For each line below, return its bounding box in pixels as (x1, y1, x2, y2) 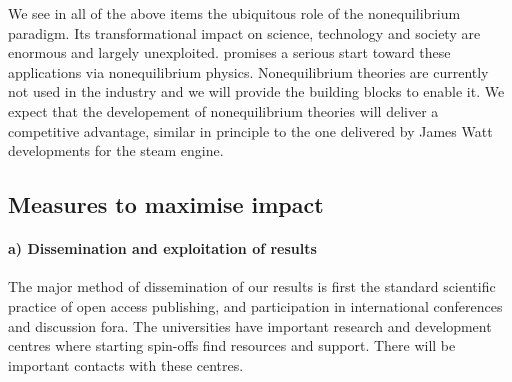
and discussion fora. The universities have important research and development (8, 315, 492, 336)
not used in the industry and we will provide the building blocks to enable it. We (8, 81, 505, 102)
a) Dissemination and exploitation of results (8, 238, 317, 259)
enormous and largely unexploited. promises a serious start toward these (8, 42, 451, 63)
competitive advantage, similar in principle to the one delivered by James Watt (8, 120, 493, 141)
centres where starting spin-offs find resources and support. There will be (8, 335, 456, 356)
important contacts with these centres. (8, 354, 244, 375)
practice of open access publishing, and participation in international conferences (8, 295, 503, 316)
